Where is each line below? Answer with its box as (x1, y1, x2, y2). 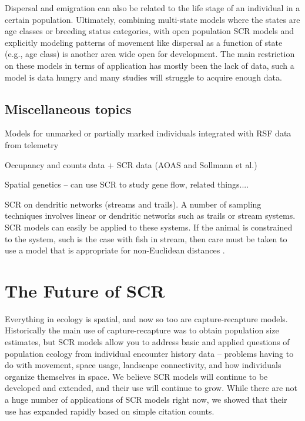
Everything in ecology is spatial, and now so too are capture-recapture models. (5, 312, 288, 325)
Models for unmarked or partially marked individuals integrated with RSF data (5, 127, 291, 139)
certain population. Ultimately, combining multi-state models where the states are (5, 13, 300, 25)
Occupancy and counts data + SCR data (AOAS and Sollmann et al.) (5, 158, 257, 171)
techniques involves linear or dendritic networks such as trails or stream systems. (5, 209, 296, 222)
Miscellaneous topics (5, 99, 132, 118)
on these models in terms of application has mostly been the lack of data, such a (5, 59, 294, 71)
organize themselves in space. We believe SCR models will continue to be (5, 370, 268, 382)
